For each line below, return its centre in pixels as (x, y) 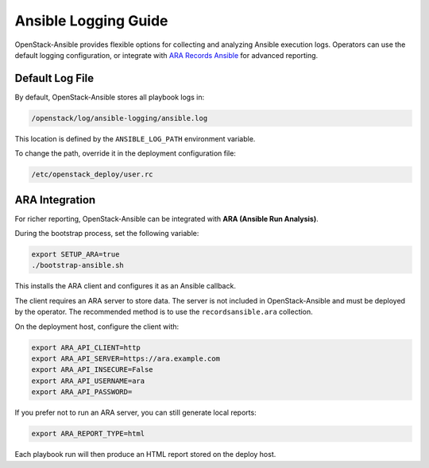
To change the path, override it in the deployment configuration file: (125, 153)
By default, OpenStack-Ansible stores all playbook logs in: (110, 97)
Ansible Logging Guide (91, 21)
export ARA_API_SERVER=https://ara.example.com (126, 358)
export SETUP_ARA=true (75, 255)
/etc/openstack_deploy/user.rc (93, 174)
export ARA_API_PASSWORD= (82, 392)
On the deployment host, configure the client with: (97, 327)
